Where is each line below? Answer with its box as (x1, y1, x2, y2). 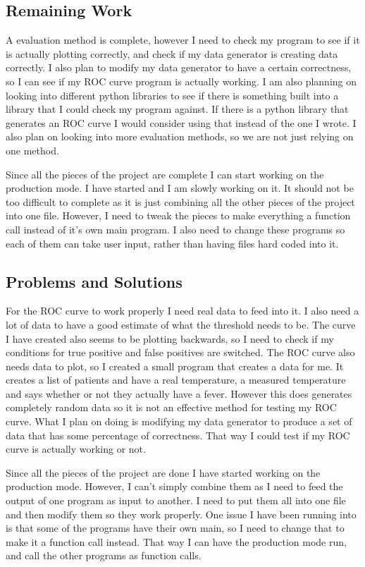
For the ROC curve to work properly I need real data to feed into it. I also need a (6, 303, 359, 318)
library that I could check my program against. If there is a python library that (6, 102, 349, 116)
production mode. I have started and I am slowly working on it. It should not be (6, 181, 354, 195)
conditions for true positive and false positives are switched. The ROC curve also (6, 345, 355, 360)
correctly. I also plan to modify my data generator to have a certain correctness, (6, 60, 352, 75)
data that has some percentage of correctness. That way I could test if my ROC (6, 427, 350, 442)
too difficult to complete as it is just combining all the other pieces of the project (6, 194, 355, 209)
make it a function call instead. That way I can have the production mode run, (6, 534, 347, 549)
